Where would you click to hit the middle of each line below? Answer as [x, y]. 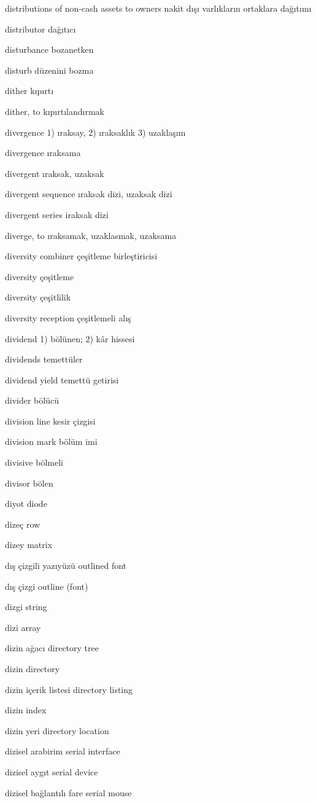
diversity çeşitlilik [38, 297]
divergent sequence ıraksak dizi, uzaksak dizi [89, 194]
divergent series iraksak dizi [57, 214]
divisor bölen [29, 483]
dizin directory [33, 668]
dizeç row [23, 524]
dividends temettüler [44, 359]
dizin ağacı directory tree [52, 648]
